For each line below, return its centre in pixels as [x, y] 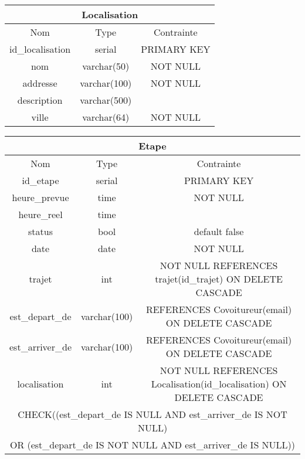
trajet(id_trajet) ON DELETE [219, 279]
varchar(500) [106, 100]
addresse [40, 83]
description [40, 100]
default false [219, 231]
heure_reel [40, 214]
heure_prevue [40, 197]
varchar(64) [106, 117]
